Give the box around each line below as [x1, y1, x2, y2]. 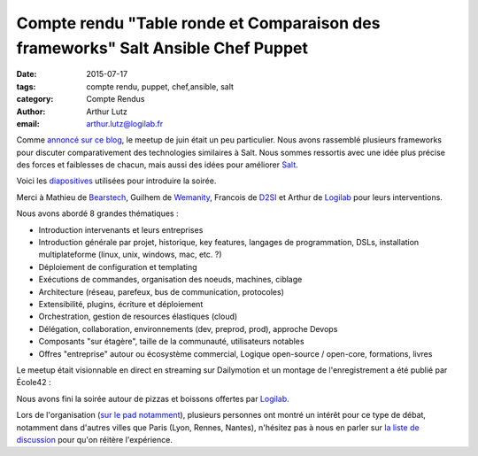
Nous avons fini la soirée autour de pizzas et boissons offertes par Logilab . [16, 393, 289, 404]
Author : [16, 106, 46, 117]
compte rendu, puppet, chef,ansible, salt [86, 81, 235, 92]
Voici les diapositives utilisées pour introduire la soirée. [16, 175, 217, 186]
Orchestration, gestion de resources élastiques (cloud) [38, 311, 238, 322]
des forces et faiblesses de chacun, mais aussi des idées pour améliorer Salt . [16, 159, 298, 170]
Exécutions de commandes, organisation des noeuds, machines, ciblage [38, 274, 303, 285]
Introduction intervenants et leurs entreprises [38, 224, 204, 235]
